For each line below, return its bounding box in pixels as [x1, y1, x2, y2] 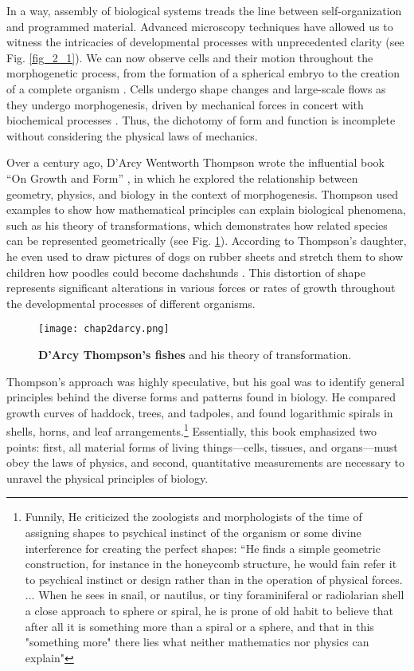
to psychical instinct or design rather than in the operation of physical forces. [25, 570, 403, 587]
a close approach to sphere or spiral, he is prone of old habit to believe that [25, 602, 393, 618]
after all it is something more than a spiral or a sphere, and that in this [25, 618, 374, 634]
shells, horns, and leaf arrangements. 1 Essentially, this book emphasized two [6, 420, 377, 439]
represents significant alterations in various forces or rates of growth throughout [6, 279, 396, 296]
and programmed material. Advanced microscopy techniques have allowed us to [6, 18, 393, 34]
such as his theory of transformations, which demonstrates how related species [6, 216, 388, 233]
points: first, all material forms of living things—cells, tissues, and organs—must [6, 438, 398, 455]
